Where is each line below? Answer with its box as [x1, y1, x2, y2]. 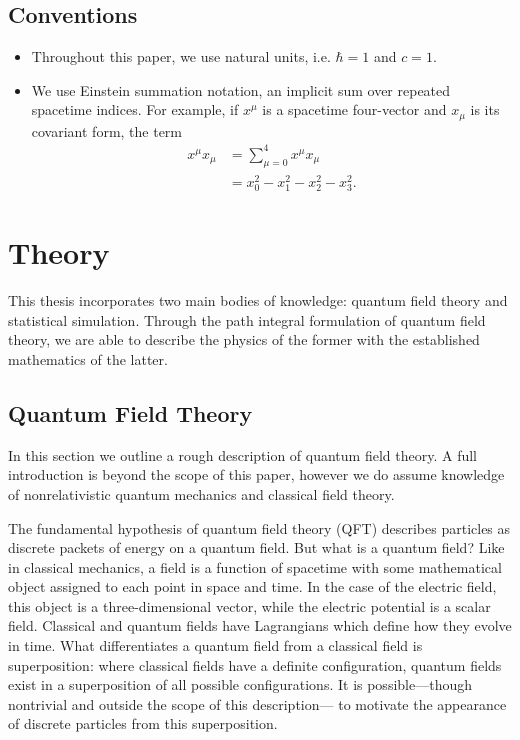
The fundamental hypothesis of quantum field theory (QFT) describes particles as [8, 517, 511, 538]
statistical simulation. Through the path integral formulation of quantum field [8, 309, 486, 330]
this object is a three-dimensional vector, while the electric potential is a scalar [8, 595, 491, 616]
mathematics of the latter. [8, 348, 168, 369]
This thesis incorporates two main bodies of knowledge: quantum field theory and [8, 290, 508, 311]
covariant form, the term [31, 120, 183, 141]
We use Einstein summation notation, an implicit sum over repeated [31, 79, 451, 100]
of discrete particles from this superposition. [8, 713, 278, 734]
